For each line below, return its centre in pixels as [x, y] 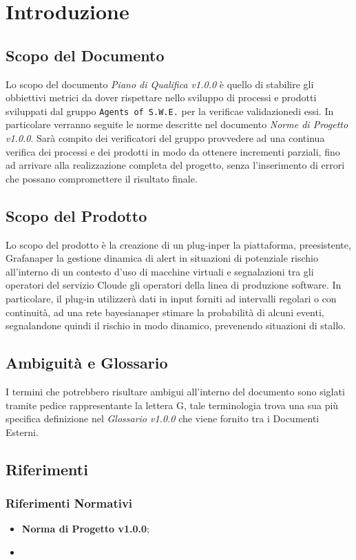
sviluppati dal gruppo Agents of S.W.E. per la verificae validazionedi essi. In [170, 111]
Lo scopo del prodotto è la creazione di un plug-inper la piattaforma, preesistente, [178, 244]
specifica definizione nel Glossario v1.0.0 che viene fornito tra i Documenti [163, 418]
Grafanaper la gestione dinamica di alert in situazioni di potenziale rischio [162, 258]
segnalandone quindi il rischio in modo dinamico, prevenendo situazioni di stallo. [176, 325]
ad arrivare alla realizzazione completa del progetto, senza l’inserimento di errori [175, 165]
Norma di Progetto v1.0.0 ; [85, 529]
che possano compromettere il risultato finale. [102, 178]
